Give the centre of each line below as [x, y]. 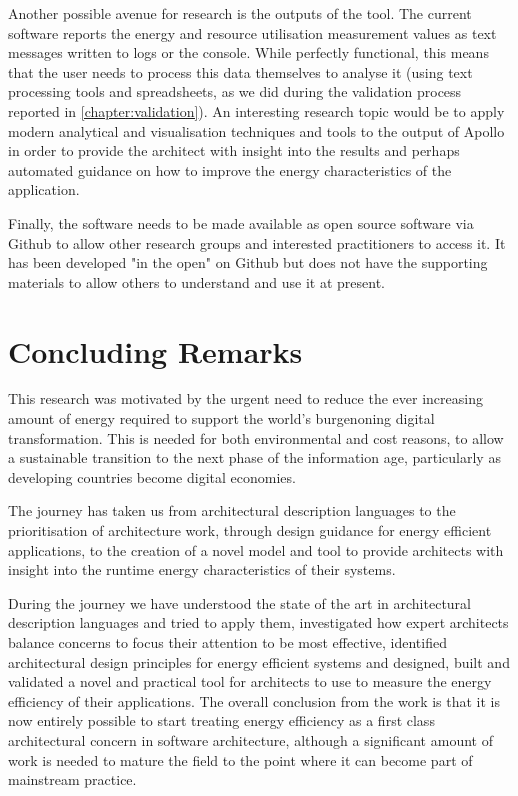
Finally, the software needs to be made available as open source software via [241, 222]
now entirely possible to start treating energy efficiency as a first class [221, 720]
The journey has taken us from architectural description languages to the [232, 510]
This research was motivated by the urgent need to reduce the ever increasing [245, 398]
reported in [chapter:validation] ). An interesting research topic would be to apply [256, 110]
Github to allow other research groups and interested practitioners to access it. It [257, 242]
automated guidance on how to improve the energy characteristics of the [230, 169]
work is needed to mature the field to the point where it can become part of [240, 759]
